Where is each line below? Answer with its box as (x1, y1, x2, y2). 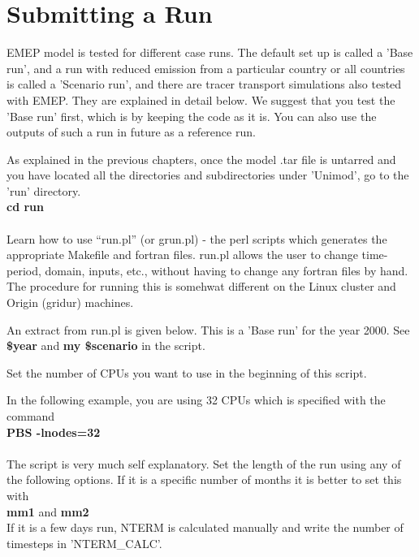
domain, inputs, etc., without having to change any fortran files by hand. (45, 261, 408, 278)
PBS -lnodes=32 (6, 423, 101, 440)
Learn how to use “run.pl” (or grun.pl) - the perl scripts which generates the (6, 230, 387, 247)
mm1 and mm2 (6, 503, 89, 520)
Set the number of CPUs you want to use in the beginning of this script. (6, 364, 367, 381)
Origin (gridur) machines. (6, 294, 134, 311)
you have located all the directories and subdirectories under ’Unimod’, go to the (6, 166, 409, 184)
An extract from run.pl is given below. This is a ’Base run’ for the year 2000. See (6, 321, 410, 338)
